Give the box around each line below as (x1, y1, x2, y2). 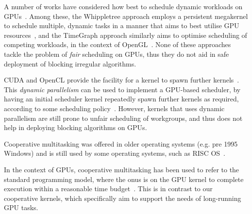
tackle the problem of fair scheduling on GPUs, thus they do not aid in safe (4, 49, 229, 59)
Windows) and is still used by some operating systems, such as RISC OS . (4, 148, 225, 158)
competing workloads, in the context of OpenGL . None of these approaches (4, 39, 231, 49)
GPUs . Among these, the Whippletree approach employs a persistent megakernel (4, 11, 248, 21)
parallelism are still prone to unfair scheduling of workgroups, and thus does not (4, 113, 243, 123)
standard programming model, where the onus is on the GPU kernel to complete (4, 174, 244, 184)
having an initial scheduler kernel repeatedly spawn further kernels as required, (4, 94, 239, 104)
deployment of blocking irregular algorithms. (4, 58, 136, 68)
